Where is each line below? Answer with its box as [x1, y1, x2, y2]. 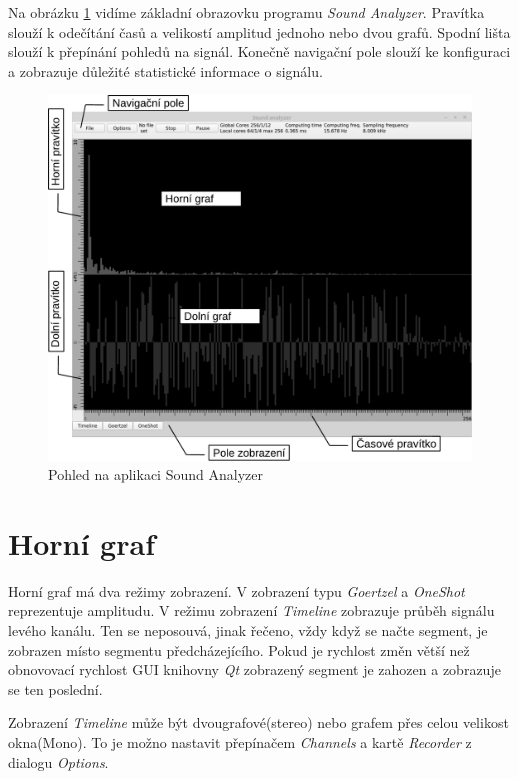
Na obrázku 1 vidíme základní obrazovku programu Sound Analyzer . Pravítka [8, 2, 485, 22]
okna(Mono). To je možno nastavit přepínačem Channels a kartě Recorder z [8, 732, 472, 753]
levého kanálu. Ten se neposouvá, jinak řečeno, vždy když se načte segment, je [8, 620, 488, 641]
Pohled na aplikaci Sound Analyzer [48, 464, 263, 485]
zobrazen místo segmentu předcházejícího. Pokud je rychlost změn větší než [8, 639, 470, 660]
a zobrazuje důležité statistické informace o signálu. [8, 60, 323, 81]
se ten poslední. [8, 678, 103, 699]
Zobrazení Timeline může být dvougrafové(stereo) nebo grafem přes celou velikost [8, 712, 509, 733]
